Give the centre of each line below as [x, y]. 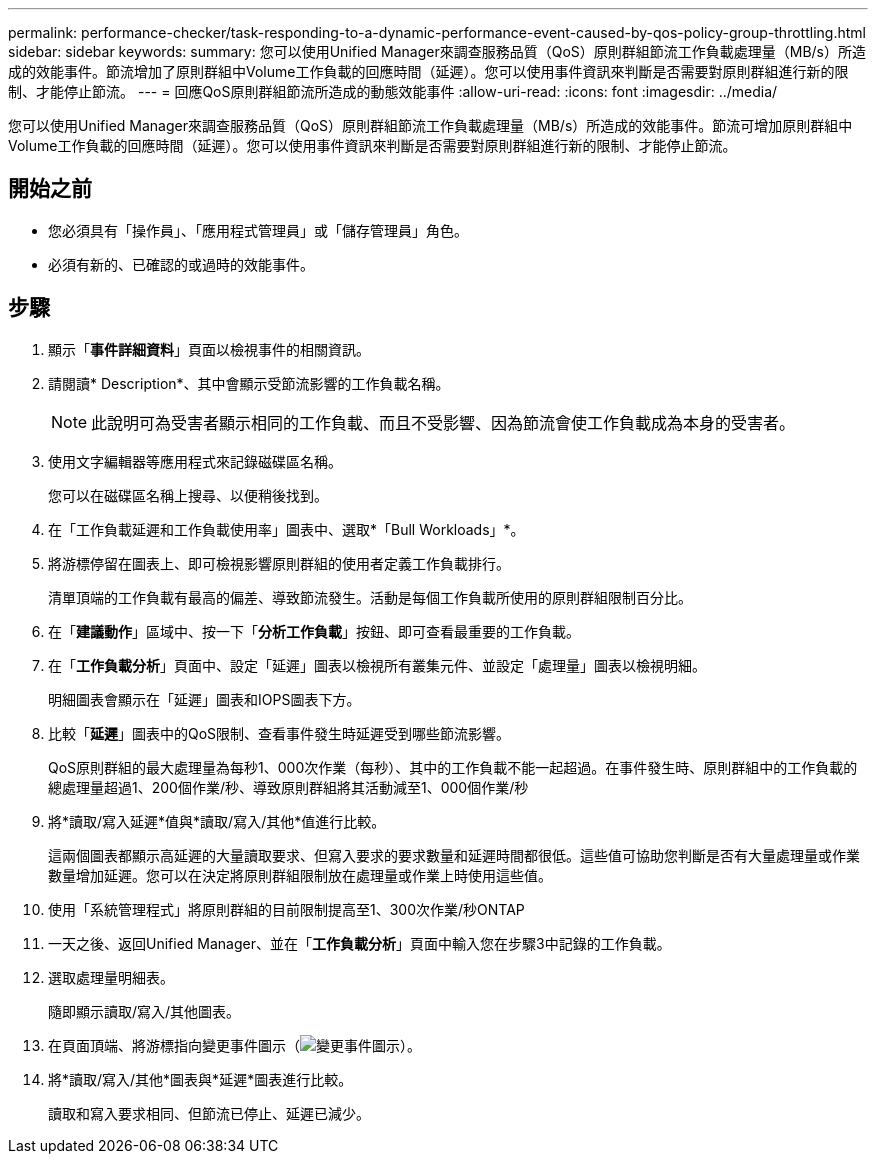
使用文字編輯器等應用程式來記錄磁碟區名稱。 [195, 461]
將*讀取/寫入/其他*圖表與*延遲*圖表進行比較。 [200, 1079]
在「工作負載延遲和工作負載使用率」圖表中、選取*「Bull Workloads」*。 [286, 529]
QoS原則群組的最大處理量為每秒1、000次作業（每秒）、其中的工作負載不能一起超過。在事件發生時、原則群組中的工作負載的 [453, 767]
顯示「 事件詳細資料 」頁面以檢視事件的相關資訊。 [209, 349]
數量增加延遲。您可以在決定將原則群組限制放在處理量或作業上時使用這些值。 [300, 875]
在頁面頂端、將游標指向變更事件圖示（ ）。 [234, 1045]
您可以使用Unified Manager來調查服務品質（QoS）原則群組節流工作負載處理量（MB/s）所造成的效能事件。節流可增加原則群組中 [430, 125]
